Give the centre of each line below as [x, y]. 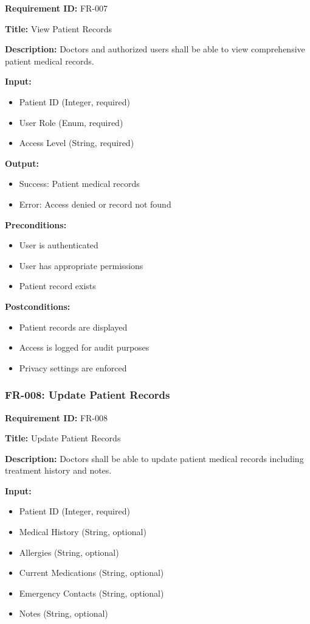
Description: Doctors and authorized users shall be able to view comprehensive [155, 49]
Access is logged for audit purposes [84, 347]
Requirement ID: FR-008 [56, 417]
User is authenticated [59, 245]
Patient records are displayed [73, 327]
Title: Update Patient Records [63, 438]
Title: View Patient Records [58, 28]
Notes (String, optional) [64, 613]
